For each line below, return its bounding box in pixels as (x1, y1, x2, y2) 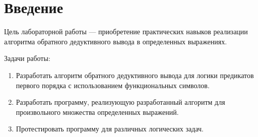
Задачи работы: (4, 53, 50, 63)
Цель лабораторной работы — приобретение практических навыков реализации (4, 26, 248, 37)
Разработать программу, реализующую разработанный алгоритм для (16, 97, 225, 107)
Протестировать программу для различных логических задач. (16, 123, 204, 134)
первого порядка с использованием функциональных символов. (16, 80, 210, 90)
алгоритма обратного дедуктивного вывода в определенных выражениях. (4, 36, 227, 46)
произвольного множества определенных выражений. (16, 106, 179, 117)
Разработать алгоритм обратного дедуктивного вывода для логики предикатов (16, 70, 254, 80)
